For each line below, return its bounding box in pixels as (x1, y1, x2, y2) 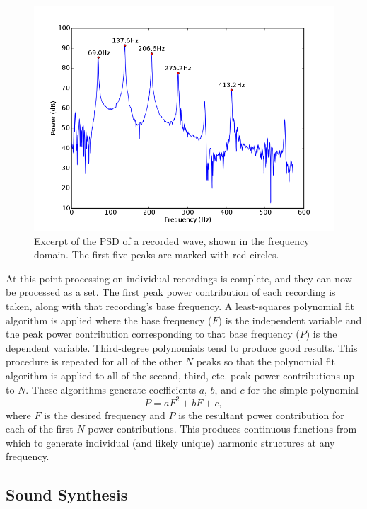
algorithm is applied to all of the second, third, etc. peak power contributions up (6, 367, 355, 382)
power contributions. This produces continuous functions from (88, 421, 357, 436)
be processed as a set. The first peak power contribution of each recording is (6, 285, 336, 299)
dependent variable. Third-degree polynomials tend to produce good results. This (6, 340, 358, 355)
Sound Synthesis (6, 484, 128, 505)
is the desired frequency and (44, 407, 165, 422)
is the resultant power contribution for (178, 407, 344, 422)
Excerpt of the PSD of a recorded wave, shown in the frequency (34, 233, 310, 248)
